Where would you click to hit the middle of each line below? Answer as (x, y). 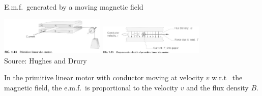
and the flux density (217, 88)
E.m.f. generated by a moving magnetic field (74, 7)
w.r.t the (227, 77)
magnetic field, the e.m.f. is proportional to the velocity (91, 88)
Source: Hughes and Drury (46, 60)
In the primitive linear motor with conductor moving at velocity (104, 77)
